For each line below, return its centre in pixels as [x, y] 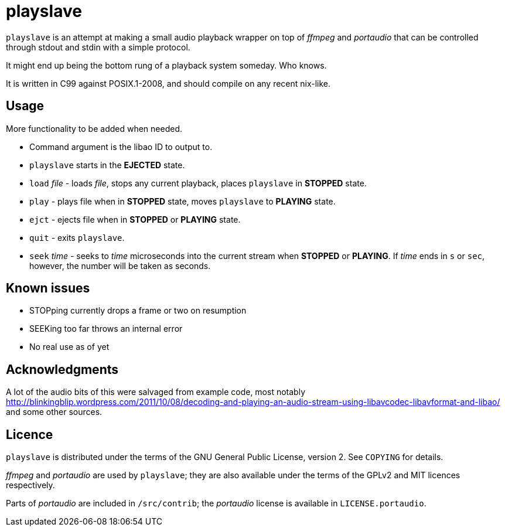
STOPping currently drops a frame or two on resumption [138, 311]
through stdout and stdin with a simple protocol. [98, 47]
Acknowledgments [62, 369]
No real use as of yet [69, 347]
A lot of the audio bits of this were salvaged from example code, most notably [156, 392]
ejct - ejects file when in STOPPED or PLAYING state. [135, 219]
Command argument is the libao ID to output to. [121, 147]
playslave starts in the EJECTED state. [107, 165]
